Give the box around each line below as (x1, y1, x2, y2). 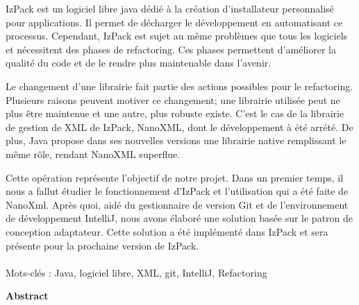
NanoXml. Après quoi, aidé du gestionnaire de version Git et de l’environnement (6, 197, 349, 211)
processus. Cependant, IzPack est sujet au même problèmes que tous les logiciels (6, 28, 348, 43)
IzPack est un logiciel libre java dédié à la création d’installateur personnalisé (6, 1, 334, 15)
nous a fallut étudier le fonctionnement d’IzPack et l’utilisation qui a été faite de (6, 184, 349, 198)
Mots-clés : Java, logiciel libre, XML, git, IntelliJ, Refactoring (6, 265, 267, 279)
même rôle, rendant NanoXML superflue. (6, 146, 181, 161)
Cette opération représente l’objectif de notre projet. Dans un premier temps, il (6, 170, 344, 184)
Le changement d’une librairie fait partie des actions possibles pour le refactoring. (6, 78, 353, 93)
